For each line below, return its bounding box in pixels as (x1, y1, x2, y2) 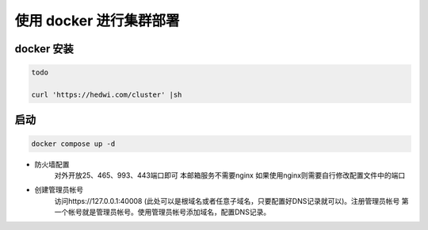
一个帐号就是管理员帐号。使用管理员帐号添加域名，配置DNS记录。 (54, 207, 271, 217)
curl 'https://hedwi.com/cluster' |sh (31, 90, 182, 99)
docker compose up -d (31, 139, 116, 148)
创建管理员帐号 (34, 185, 83, 194)
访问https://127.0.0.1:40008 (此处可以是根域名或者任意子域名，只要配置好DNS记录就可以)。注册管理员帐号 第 (54, 196, 409, 205)
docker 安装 (14, 42, 75, 56)
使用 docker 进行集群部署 (14, 12, 180, 29)
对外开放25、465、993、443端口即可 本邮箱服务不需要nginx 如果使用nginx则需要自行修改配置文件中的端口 (54, 171, 406, 180)
